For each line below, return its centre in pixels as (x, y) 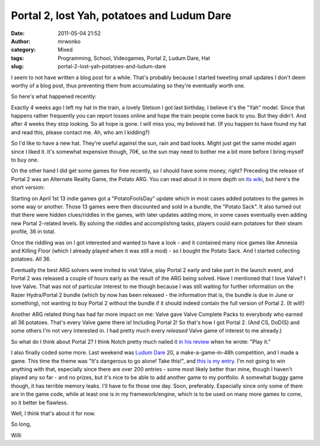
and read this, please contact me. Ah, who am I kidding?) (81, 132)
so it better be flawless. (39, 402)
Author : (21, 41)
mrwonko (69, 41)
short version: (28, 188)
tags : (17, 58)
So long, (21, 424)
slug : (17, 67)
